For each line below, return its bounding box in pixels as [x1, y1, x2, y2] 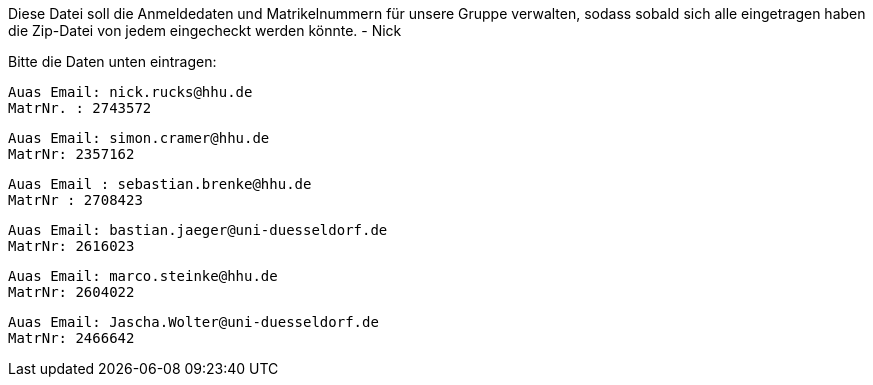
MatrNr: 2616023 [8, 238, 135, 254]
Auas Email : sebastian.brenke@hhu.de [8, 176, 312, 192]
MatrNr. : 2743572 [8, 100, 152, 116]
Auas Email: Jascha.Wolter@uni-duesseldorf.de [8, 314, 379, 330]
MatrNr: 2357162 [8, 146, 135, 162]
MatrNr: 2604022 [8, 284, 135, 300]
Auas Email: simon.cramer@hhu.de [8, 130, 270, 146]
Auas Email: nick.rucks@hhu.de [8, 84, 253, 100]
